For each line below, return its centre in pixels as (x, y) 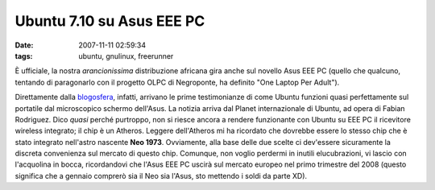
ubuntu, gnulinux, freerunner (126, 56)
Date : (24, 45)
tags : (24, 56)
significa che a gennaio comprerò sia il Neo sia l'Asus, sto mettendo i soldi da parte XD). (161, 176)
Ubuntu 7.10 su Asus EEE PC (110, 21)
